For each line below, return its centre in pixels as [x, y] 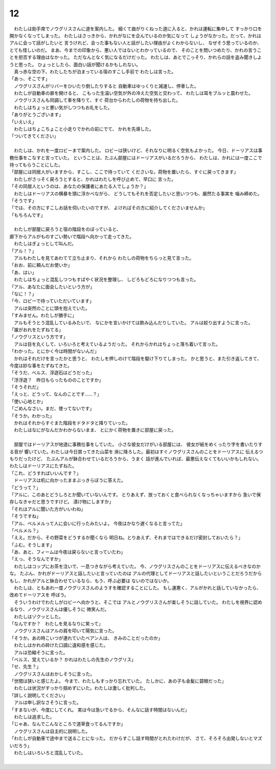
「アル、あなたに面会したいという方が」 [52, 286]
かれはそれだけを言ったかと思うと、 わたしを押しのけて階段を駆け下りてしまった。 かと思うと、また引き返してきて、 [137, 358]
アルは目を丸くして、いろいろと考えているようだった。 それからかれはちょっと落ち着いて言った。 [117, 344]
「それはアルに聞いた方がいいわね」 [48, 509]
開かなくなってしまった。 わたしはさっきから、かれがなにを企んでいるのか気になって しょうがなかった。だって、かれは [135, 35]
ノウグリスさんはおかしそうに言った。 [54, 674]
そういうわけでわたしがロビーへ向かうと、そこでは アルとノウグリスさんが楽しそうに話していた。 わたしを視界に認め [138, 602]
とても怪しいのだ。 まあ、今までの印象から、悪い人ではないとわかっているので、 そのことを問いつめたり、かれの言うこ [135, 50]
